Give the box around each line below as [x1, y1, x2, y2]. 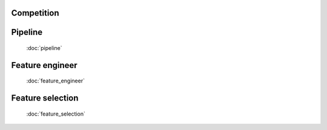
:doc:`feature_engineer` [26, 77, 85, 84]
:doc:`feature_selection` [26, 110, 86, 117]
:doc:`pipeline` [26, 45, 62, 52]
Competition [11, 8, 60, 18]
